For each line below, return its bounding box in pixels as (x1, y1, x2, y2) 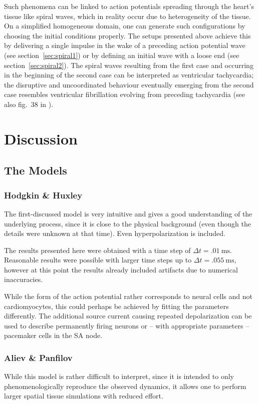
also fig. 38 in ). (4, 98, 54, 109)
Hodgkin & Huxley (4, 188, 83, 201)
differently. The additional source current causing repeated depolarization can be (4, 310, 252, 321)
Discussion (4, 128, 78, 148)
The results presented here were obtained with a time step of (4, 244, 191, 255)
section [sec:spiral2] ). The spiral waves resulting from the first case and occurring (4, 59, 253, 70)
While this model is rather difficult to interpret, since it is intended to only (4, 371, 234, 381)
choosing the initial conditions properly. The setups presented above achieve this (4, 30, 251, 40)
